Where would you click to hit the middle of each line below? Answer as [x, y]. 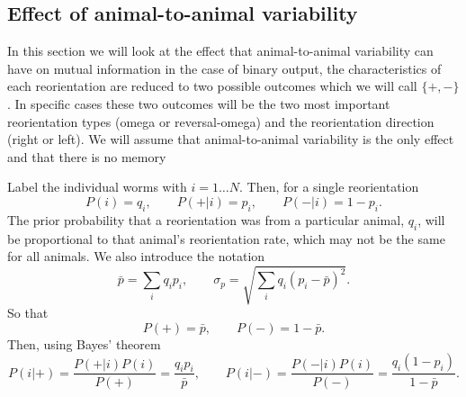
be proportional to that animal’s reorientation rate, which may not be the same [226, 238]
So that [28, 313]
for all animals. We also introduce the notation [136, 256]
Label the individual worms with [97, 187]
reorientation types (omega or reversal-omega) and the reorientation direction [221, 121]
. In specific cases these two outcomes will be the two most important [199, 103]
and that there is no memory [87, 156]
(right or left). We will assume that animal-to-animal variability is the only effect [231, 139]
